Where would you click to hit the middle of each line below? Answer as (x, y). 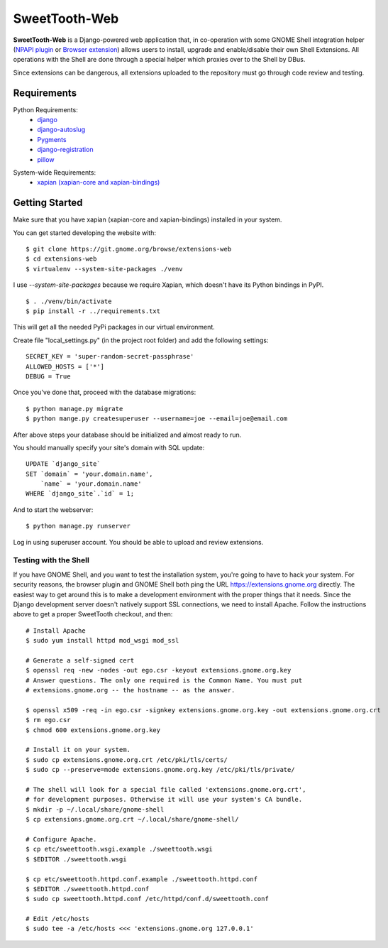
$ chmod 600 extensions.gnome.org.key (93, 730)
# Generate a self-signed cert (80, 660)
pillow (46, 159)
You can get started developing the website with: (84, 233)
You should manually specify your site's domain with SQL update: (109, 447)
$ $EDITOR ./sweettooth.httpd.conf (88, 889)
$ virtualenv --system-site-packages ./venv (105, 269)
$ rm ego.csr (48, 720)
